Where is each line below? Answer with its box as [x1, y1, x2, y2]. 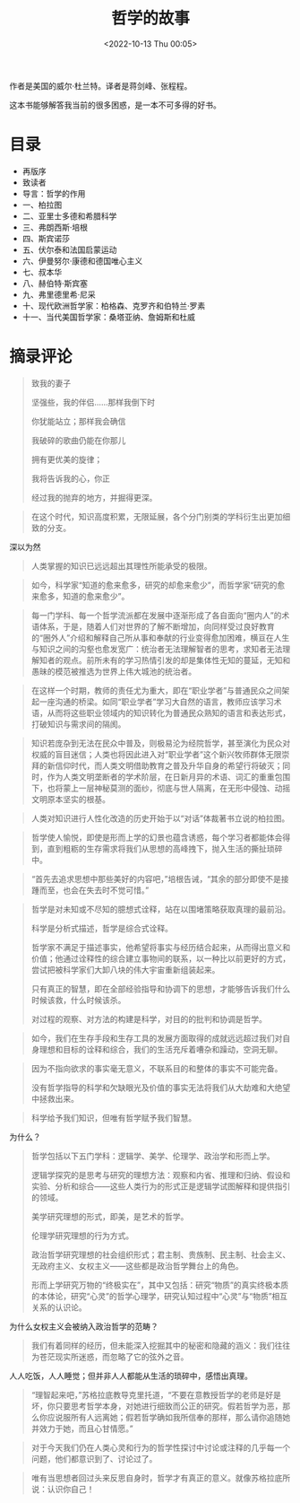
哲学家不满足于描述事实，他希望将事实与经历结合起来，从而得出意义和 [30, 941, 291, 952]
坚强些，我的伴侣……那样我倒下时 [30, 397, 155, 407]
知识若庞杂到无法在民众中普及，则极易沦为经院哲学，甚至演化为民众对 [30, 738, 291, 748]
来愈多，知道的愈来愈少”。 [30, 590, 130, 601]
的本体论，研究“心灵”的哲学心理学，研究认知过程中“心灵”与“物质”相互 [30, 1290, 288, 1301]
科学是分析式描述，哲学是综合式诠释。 [30, 922, 173, 933]
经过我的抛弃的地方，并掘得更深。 [30, 492, 158, 502]
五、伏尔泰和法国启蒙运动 [21, 244, 117, 255]
